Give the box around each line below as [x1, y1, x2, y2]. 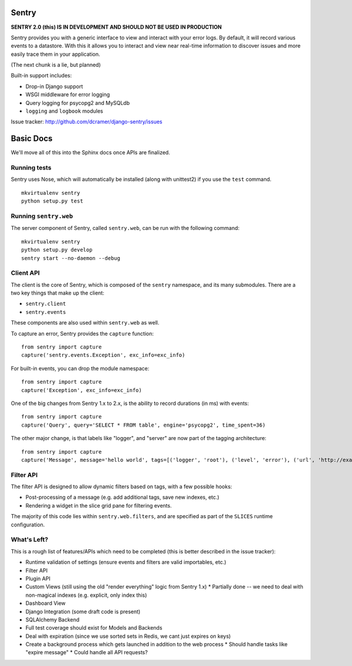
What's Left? [11, 536, 49, 544]
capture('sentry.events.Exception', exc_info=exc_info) [21, 352, 185, 359]
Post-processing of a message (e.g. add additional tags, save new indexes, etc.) [25, 493, 219, 501]
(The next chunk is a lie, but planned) [11, 62, 101, 69]
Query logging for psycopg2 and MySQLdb [25, 99, 130, 106]
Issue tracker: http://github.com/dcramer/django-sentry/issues [11, 118, 163, 126]
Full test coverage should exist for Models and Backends [25, 624, 163, 631]
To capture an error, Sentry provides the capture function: [11, 330, 154, 337]
